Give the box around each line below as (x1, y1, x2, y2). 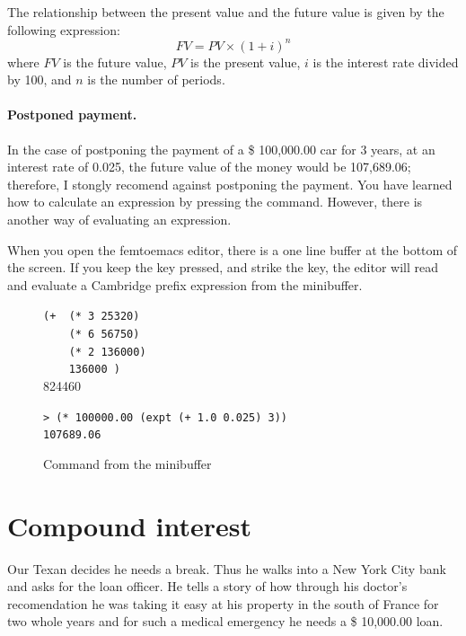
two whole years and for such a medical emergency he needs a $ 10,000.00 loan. (7, 612, 444, 631)
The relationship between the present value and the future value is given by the (7, 3, 444, 21)
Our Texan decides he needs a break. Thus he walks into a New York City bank (7, 559, 446, 578)
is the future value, (63, 52, 167, 71)
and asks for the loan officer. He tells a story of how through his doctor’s (7, 577, 408, 596)
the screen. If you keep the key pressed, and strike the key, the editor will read (7, 258, 438, 277)
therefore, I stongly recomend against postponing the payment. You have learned (7, 174, 453, 193)
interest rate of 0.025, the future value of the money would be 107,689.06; (7, 157, 411, 176)
